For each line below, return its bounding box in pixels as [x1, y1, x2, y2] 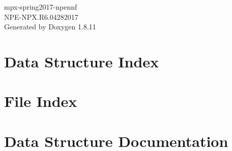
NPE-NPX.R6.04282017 [4, 11, 78, 22]
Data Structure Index [4, 51, 159, 71]
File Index [4, 91, 77, 111]
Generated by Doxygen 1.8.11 [4, 21, 96, 32]
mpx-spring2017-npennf [4, 2, 77, 12]
